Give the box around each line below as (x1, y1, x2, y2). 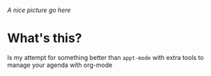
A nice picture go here (7, 6, 71, 14)
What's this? (7, 31, 82, 46)
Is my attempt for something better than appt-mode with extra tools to (7, 53, 204, 61)
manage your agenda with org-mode (7, 61, 113, 69)
